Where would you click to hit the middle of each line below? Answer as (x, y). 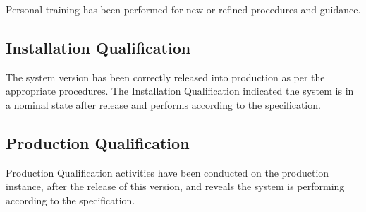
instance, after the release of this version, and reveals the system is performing (175, 186)
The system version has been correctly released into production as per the (165, 77)
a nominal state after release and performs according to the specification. (163, 104)
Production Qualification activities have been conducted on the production (167, 172)
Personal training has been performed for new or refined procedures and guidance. (183, 9)
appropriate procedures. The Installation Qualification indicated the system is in (180, 91)
